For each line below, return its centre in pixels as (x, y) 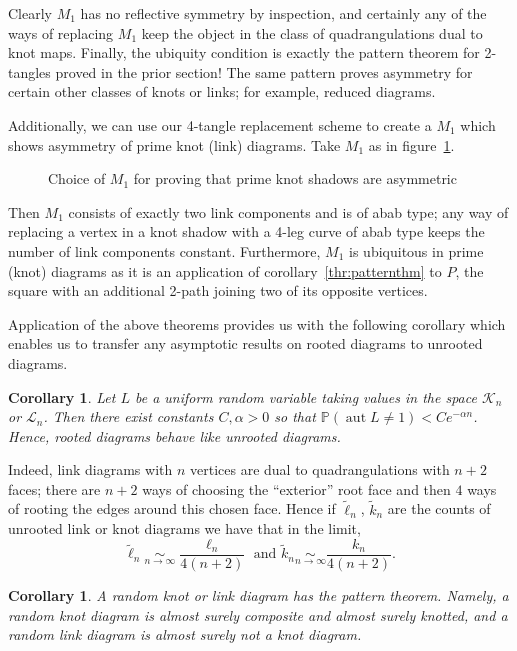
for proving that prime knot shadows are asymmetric (295, 178)
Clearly (30, 13)
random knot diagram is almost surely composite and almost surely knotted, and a (258, 614)
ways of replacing (61, 32)
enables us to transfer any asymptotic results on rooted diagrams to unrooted (245, 343)
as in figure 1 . (411, 144)
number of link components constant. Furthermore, (164, 250)
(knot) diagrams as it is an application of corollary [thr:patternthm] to (225, 270)
